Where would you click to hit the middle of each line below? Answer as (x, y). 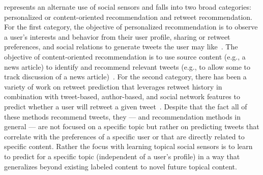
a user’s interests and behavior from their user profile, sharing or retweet (117, 36)
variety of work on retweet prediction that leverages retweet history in (113, 86)
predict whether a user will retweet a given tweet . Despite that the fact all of (126, 106)
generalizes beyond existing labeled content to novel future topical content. (121, 166)
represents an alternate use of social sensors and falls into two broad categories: (128, 7)
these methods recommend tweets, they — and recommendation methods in (123, 116)
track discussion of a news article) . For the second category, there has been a (125, 77)
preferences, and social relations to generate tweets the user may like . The (121, 47)
